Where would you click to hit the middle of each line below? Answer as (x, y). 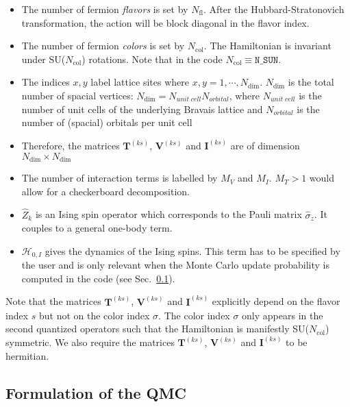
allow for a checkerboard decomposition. (105, 191)
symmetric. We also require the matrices (90, 342)
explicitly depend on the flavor (276, 301)
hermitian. (27, 355)
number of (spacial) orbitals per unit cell (107, 122)
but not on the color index (94, 315)
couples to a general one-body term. (97, 228)
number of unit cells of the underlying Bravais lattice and (142, 109)
